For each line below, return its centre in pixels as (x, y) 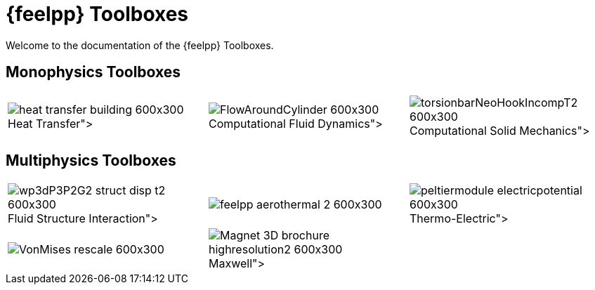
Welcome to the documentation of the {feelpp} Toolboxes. (140, 45)
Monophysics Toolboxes (93, 72)
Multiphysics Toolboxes (91, 161)
